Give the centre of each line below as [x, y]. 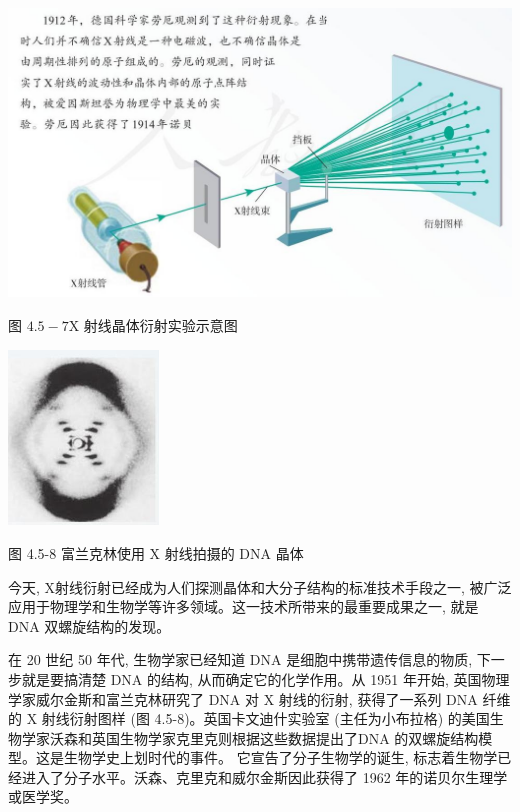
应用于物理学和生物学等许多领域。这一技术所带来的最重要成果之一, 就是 [243, 606]
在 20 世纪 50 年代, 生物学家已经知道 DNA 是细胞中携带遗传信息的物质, [240, 659]
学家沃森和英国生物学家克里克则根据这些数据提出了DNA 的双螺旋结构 [250, 737]
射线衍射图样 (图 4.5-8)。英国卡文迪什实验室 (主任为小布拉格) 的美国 [265, 718]
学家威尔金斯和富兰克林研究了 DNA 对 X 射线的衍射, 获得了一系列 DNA [243, 698]
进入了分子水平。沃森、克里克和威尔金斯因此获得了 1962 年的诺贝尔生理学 [264, 776]
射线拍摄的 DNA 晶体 [234, 552]
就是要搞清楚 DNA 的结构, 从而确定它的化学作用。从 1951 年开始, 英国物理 [265, 678]
